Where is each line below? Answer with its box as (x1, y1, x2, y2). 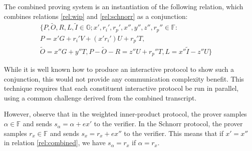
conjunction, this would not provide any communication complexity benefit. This (4, 73, 244, 84)
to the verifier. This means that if (124, 128, 224, 138)
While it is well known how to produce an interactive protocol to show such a (4, 64, 234, 74)
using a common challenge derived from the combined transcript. (4, 92, 197, 102)
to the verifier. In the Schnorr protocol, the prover (94, 118, 243, 129)
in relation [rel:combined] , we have (4, 137, 106, 148)
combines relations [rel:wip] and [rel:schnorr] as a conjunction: (4, 11, 188, 21)
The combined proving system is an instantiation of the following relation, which (4, 1, 243, 11)
